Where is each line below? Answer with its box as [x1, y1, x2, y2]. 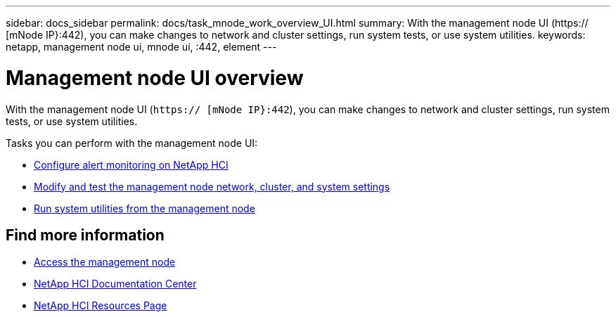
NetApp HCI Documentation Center [34, 278, 197, 290]
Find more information [6, 226, 165, 244]
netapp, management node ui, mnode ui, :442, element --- [6, 41, 277, 53]
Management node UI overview [6, 65, 304, 90]
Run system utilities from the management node [34, 202, 255, 214]
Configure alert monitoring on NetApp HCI [34, 158, 229, 171]
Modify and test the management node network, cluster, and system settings [34, 180, 390, 193]
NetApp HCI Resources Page [34, 299, 167, 312]
